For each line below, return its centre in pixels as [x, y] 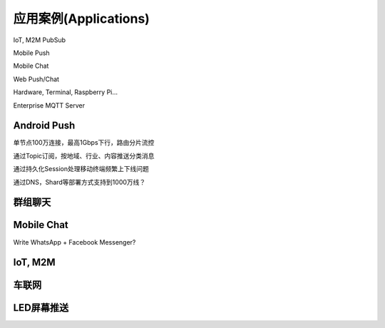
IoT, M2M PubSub [39, 40]
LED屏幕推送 [41, 308]
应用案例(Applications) [81, 19]
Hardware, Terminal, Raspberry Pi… [65, 92]
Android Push [44, 126]
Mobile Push [31, 53]
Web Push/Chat [36, 79]
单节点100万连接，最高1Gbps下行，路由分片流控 [84, 143]
